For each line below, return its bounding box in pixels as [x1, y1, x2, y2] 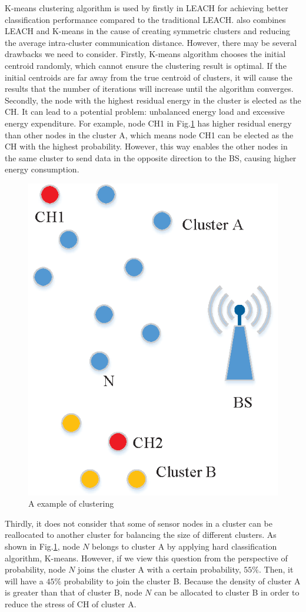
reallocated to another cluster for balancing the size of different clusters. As [5, 528, 277, 541]
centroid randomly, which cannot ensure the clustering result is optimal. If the [5, 59, 287, 71]
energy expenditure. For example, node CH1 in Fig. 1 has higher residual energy [5, 117, 292, 129]
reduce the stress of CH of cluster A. [5, 598, 137, 610]
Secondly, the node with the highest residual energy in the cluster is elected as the [5, 94, 301, 106]
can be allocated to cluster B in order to [154, 586, 300, 598]
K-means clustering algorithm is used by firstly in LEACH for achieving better [5, 2, 288, 14]
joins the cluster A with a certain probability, [78, 563, 241, 576]
